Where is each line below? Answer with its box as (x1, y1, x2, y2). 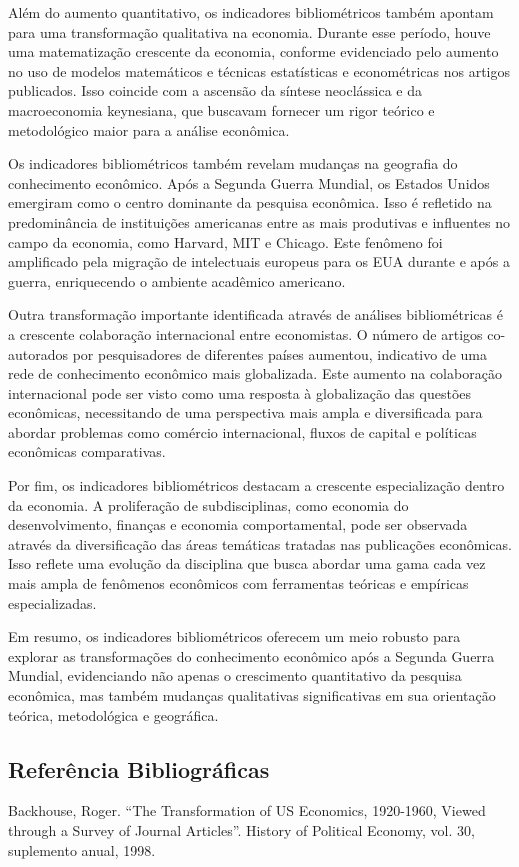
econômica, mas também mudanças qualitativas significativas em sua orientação (8, 685, 496, 705)
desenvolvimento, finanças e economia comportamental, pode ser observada (8, 514, 468, 535)
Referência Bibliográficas (8, 753, 270, 784)
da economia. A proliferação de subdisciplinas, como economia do (8, 494, 409, 515)
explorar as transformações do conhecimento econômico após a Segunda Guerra (8, 645, 495, 666)
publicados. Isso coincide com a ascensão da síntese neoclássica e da (8, 80, 422, 101)
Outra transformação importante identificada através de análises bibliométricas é (8, 304, 503, 325)
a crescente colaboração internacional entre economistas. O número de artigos (8, 323, 483, 344)
